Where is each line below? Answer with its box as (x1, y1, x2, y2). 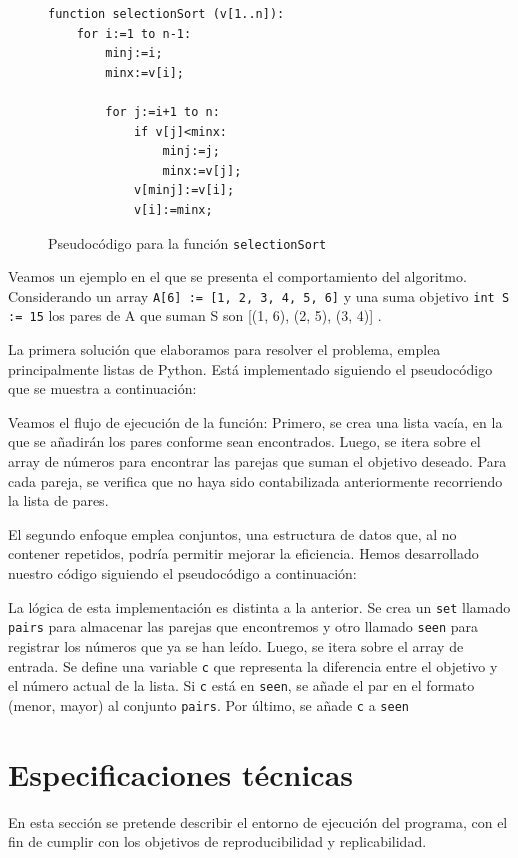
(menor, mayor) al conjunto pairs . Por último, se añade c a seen (8, 694, 409, 715)
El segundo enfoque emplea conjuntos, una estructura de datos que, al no (8, 523, 457, 544)
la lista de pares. (8, 490, 109, 511)
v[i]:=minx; (133, 202, 213, 217)
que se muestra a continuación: (8, 378, 197, 399)
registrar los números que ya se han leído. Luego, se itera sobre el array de (8, 635, 464, 656)
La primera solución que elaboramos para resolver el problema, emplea (8, 339, 441, 360)
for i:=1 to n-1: (76, 26, 192, 41)
